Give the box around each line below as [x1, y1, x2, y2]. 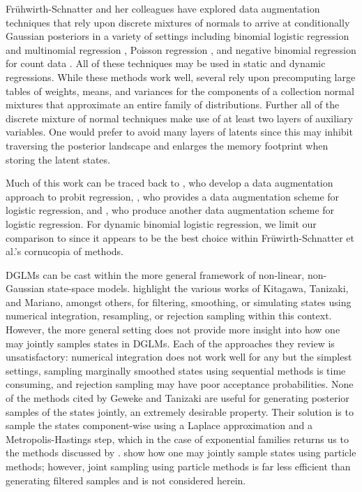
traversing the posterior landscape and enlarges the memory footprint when [6, 138, 329, 152]
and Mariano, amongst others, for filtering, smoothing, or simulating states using [6, 294, 352, 309]
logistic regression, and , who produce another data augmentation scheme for [6, 203, 335, 217]
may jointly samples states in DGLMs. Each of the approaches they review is [6, 335, 335, 350]
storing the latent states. [6, 152, 110, 166]
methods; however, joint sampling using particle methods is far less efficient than [6, 459, 351, 473]
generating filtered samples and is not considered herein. [6, 472, 246, 487]
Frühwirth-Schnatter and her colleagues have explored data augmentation [6, 1, 320, 15]
